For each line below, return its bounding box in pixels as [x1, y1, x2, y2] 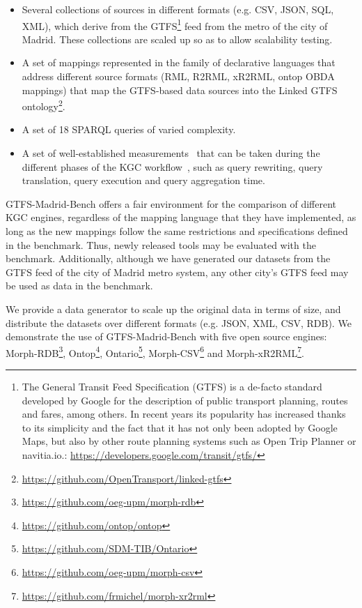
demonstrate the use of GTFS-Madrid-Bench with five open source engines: [6, 329, 327, 344]
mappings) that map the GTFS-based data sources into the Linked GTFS [22, 82, 338, 97]
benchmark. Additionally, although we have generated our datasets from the [6, 251, 331, 266]
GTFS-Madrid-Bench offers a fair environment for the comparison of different [6, 196, 336, 211]
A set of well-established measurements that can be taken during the [22, 146, 320, 160]
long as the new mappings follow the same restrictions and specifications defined [6, 224, 348, 238]
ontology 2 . [22, 97, 65, 113]
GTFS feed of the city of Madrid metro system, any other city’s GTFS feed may [6, 264, 349, 279]
